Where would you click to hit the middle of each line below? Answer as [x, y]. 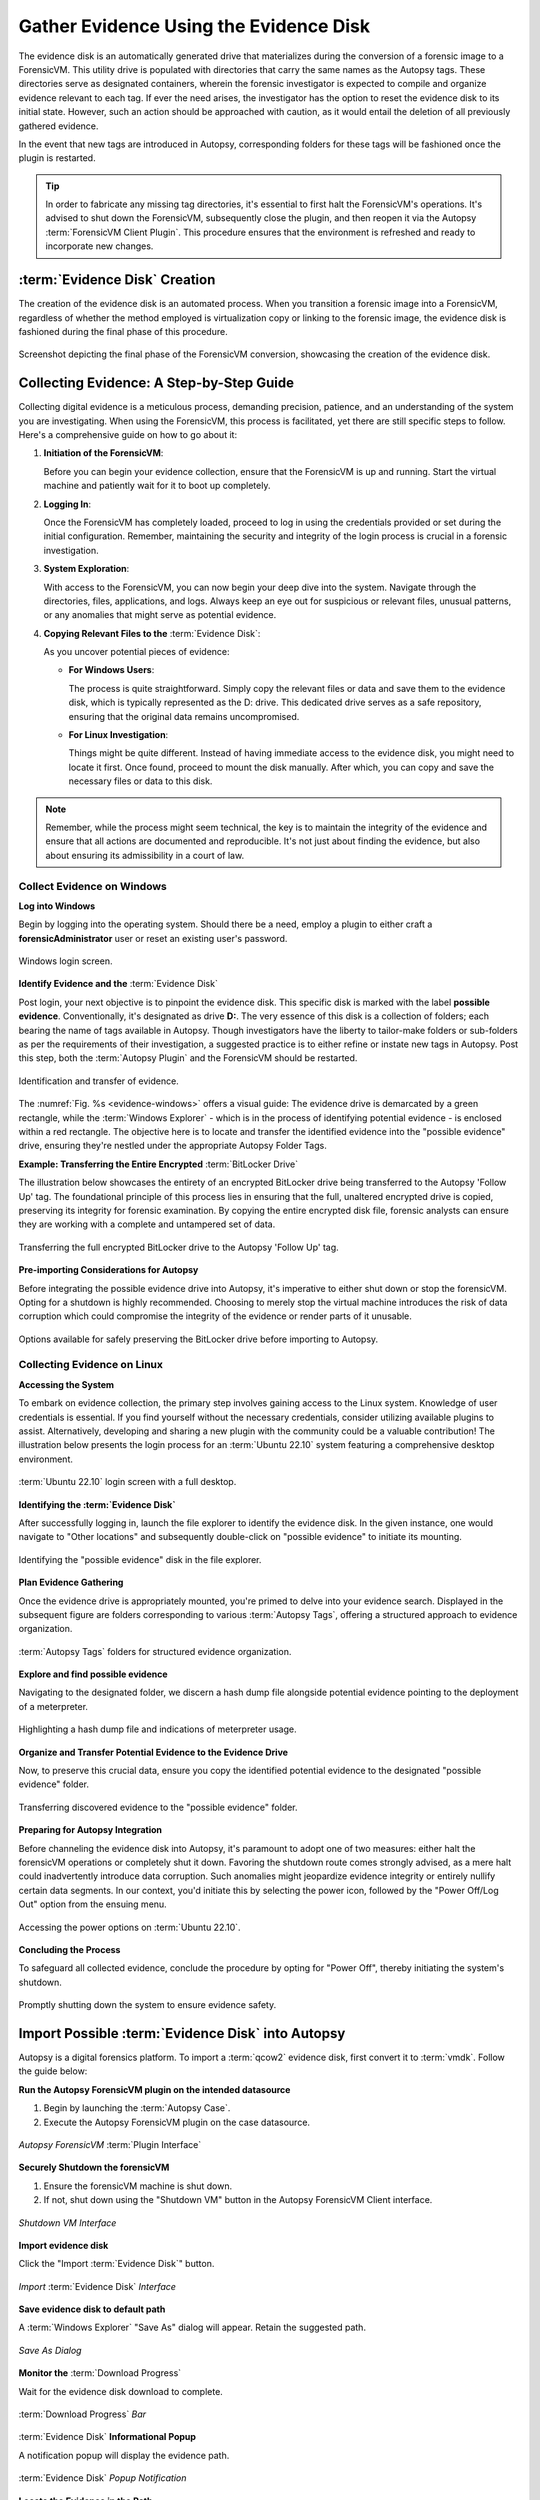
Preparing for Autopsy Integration [90, 1830]
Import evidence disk [63, 2245]
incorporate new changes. [99, 246]
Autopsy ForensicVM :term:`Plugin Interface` [110, 2144]
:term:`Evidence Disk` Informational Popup [107, 2437]
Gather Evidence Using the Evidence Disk [194, 26]
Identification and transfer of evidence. [98, 1081]
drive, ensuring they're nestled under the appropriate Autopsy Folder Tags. [172, 1146]
